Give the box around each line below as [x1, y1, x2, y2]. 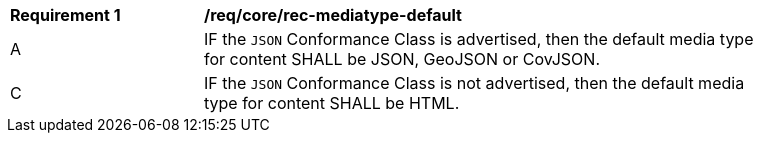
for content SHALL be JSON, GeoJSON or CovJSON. [204, 49, 600, 69]
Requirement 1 [10, 5, 121, 25]
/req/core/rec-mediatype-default [204, 5, 462, 25]
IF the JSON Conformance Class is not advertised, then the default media [204, 73, 745, 93]
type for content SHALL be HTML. [204, 93, 460, 113]
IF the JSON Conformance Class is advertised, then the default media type [204, 29, 754, 49]
